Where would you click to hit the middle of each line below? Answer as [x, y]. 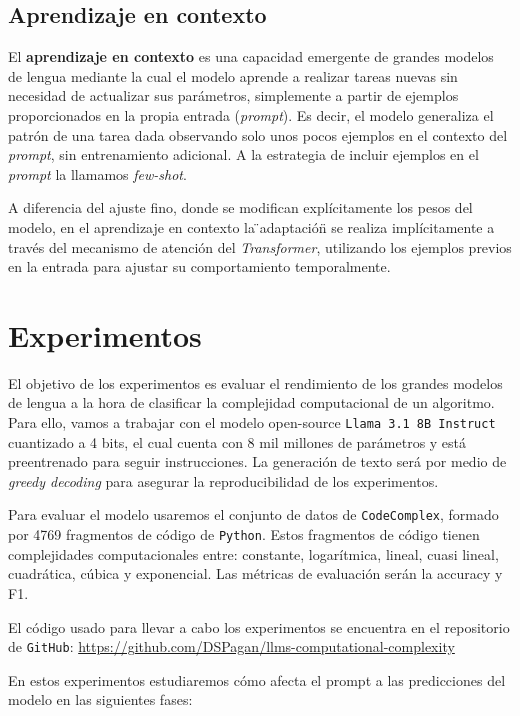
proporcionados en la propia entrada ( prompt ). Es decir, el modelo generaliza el [251, 114]
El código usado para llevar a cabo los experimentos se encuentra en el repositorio [259, 626]
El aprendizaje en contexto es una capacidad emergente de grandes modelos [251, 56]
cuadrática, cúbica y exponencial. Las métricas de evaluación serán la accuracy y [255, 573]
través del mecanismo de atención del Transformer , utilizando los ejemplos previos [260, 246]
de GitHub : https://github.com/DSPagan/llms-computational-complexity [231, 646]
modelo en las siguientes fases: [100, 699]
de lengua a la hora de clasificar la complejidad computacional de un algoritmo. [251, 402]
